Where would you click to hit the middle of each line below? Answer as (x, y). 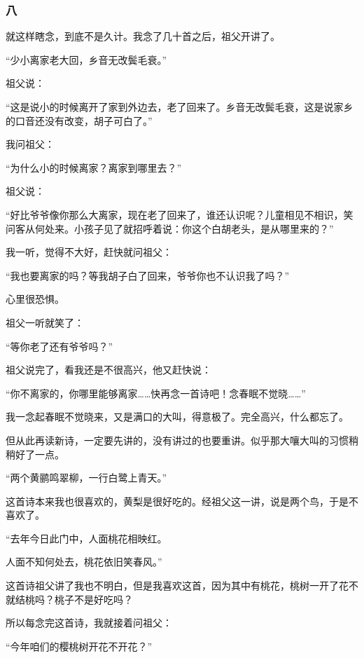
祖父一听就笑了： (45, 322)
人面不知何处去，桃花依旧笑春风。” (84, 562)
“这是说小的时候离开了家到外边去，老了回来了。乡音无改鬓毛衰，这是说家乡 (180, 107)
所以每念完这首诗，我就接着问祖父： (89, 623)
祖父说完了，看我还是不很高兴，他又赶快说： (108, 370)
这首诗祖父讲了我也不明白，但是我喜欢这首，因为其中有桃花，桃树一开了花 (177, 585)
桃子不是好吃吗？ (93, 599)
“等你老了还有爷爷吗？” (59, 346)
